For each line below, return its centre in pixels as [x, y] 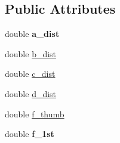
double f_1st [30, 134]
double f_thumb [35, 114]
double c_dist [30, 74]
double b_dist [31, 53]
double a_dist [32, 34]
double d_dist [31, 93]
